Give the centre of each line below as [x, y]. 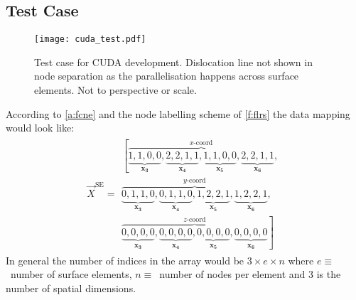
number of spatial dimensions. [71, 288]
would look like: [40, 128]
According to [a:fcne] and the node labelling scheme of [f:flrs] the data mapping [178, 113]
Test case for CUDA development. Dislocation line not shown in [173, 61]
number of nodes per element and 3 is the [250, 274]
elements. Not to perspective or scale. [115, 90]
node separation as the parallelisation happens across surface [167, 76]
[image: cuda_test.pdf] [90, 39]
